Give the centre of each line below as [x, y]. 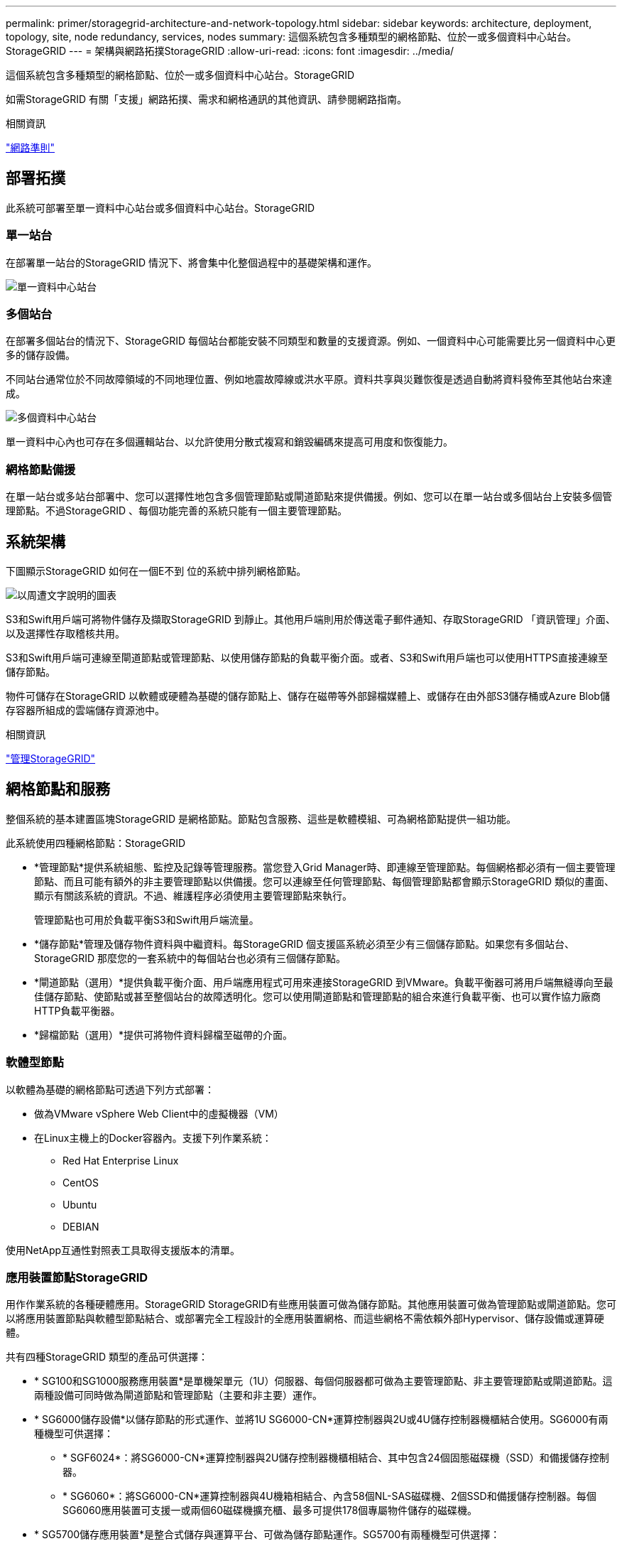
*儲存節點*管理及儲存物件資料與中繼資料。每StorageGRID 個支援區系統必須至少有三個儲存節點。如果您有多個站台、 [304, 944]
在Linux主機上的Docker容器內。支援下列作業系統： [153, 1137]
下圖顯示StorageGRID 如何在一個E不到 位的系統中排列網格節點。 [156, 571]
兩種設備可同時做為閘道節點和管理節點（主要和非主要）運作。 [178, 1395]
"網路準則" [31, 147]
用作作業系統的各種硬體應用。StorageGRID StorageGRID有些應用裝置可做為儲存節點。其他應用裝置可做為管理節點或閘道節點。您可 [311, 1304]
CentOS [81, 1182]
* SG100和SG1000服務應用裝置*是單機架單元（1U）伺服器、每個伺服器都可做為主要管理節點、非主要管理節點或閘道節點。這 [323, 1381]
